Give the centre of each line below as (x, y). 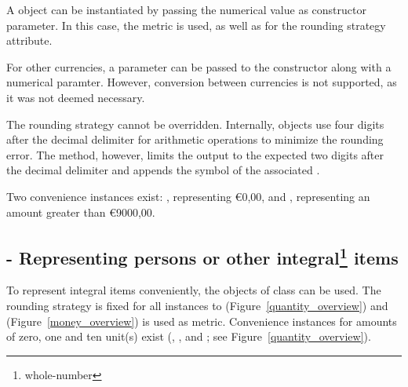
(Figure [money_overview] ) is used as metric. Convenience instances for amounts (202, 321)
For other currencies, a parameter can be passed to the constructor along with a (199, 66)
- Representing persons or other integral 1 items (202, 256)
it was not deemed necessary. (76, 97)
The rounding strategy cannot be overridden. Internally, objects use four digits (195, 124)
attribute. (29, 40)
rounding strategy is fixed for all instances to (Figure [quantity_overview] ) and (197, 305)
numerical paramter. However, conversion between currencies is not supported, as (202, 82)
